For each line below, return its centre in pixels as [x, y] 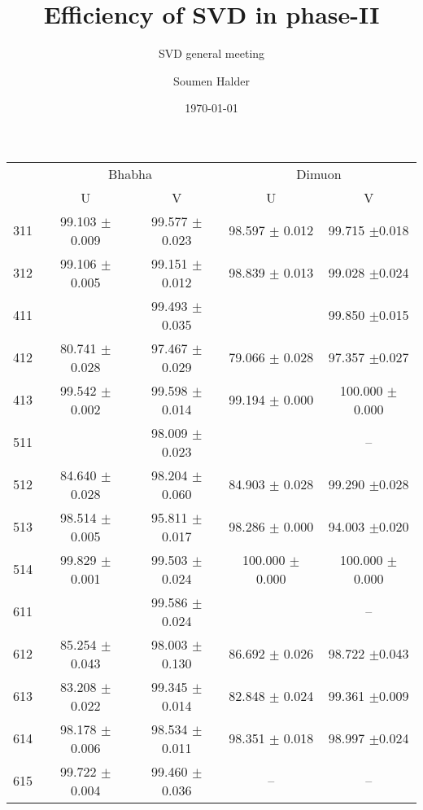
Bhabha [130, 173]
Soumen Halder [211, 80]
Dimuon [319, 173]
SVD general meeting [211, 53]
